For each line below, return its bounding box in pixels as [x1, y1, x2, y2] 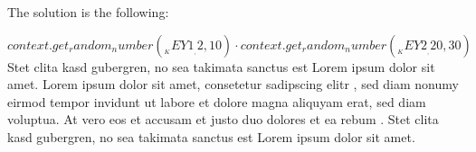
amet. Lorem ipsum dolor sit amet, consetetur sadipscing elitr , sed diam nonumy [7, 75, 459, 94]
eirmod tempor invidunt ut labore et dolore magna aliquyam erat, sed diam [7, 92, 426, 111]
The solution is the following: [7, 3, 169, 21]
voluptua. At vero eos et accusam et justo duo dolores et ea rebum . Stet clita [7, 110, 439, 129]
